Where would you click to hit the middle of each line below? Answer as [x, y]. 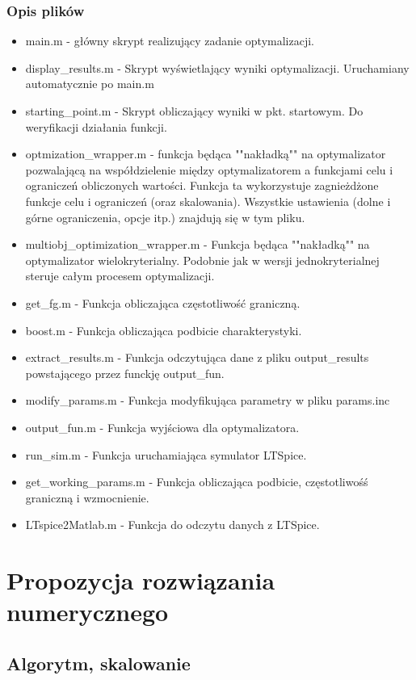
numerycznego [88, 612]
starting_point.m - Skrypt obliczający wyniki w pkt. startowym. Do [194, 111]
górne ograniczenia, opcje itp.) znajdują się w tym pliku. [165, 217]
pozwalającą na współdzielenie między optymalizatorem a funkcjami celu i [209, 169]
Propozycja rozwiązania [141, 580]
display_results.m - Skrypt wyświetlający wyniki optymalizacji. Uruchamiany [217, 67]
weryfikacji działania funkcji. [96, 126]
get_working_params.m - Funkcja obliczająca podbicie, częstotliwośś [197, 482]
